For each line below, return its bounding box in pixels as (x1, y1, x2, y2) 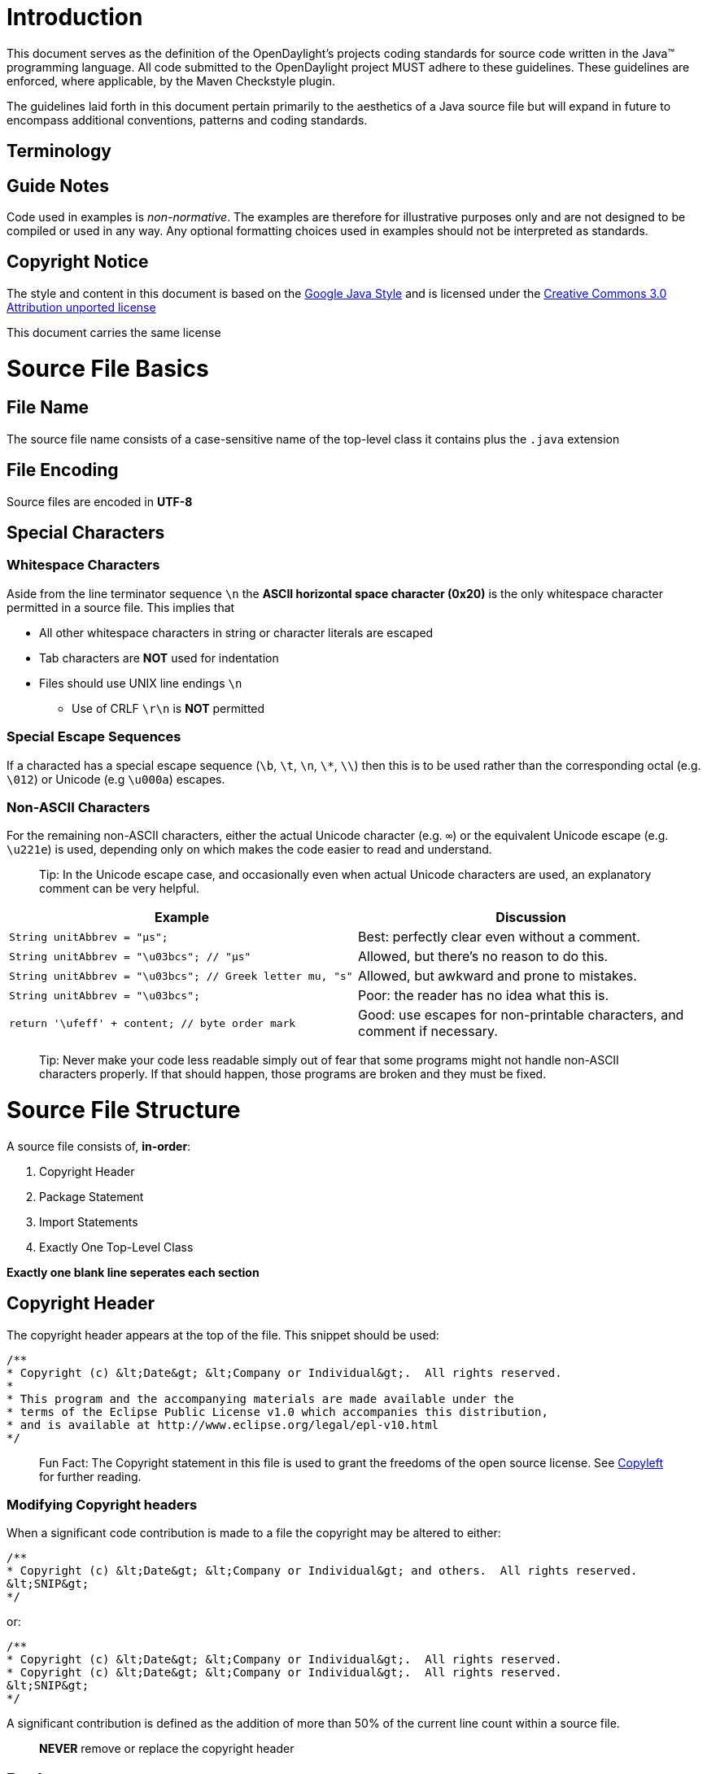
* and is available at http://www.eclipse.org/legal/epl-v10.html (7, 1418, 439, 1431)
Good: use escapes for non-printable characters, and (358, 1007, 684, 1024)
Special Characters (7, 522, 165, 544)
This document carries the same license (7, 325, 221, 339)
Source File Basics (7, 354, 209, 382)
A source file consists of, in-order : (7, 1138, 191, 1153)
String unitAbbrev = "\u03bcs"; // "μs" (9, 950, 251, 963)
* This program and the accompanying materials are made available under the (7, 1392, 514, 1405)
